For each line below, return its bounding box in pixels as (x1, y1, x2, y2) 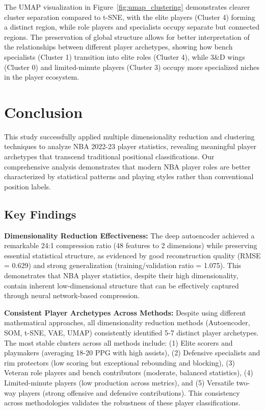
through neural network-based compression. (4, 290, 140, 301)
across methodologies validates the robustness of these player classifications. (4, 397, 241, 408)
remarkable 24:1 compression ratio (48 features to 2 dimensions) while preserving (4, 240, 257, 251)
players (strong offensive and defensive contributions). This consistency (18, 387, 240, 398)
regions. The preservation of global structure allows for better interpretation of (4, 31, 250, 42)
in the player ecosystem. (4, 71, 79, 82)
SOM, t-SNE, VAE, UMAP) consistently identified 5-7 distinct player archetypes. (4, 327, 259, 337)
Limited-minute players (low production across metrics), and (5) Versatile (4, 377, 234, 388)
